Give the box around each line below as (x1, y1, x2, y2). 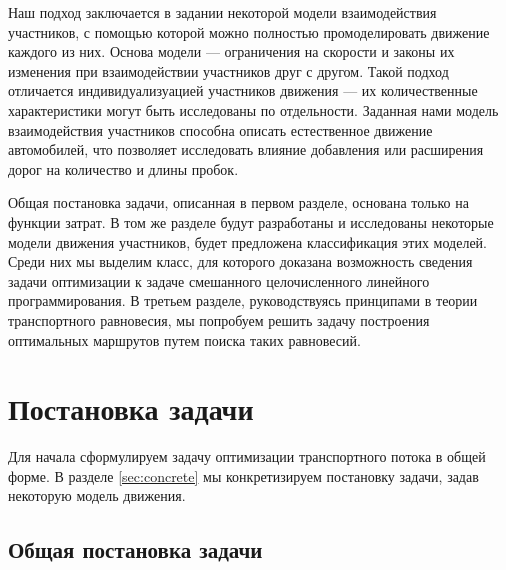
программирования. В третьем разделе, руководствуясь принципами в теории (8, 290, 478, 311)
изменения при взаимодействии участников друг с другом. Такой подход (8, 60, 449, 81)
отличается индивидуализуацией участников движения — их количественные (8, 80, 478, 101)
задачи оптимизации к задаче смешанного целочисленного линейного (8, 270, 430, 291)
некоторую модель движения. (8, 485, 186, 506)
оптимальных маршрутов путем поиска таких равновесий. (8, 329, 361, 350)
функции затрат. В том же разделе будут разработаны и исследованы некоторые (8, 211, 494, 232)
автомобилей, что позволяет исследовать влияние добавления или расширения (8, 139, 484, 160)
